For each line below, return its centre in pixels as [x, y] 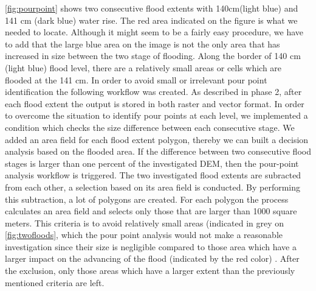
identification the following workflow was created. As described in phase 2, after [153, 92]
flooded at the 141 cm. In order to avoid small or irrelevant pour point [136, 79]
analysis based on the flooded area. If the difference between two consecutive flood [158, 151]
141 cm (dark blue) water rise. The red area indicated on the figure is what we [151, 20]
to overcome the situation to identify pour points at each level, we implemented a [156, 115]
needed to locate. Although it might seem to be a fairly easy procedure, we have [154, 32]
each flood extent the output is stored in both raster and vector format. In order [155, 103]
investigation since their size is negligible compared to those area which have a [151, 246]
